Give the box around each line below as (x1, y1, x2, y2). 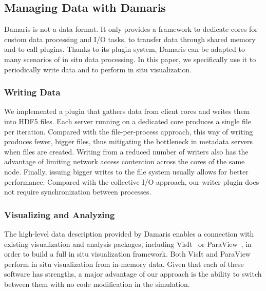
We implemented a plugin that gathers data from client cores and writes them (4, 106, 250, 117)
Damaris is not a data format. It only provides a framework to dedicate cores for (4, 24, 258, 34)
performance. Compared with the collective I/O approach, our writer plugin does (4, 176, 259, 187)
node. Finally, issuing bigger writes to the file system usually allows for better (4, 166, 249, 177)
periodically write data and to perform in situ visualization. (4, 64, 192, 74)
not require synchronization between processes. (4, 186, 151, 197)
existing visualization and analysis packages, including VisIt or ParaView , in (4, 238, 252, 249)
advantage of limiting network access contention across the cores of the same (4, 156, 245, 167)
